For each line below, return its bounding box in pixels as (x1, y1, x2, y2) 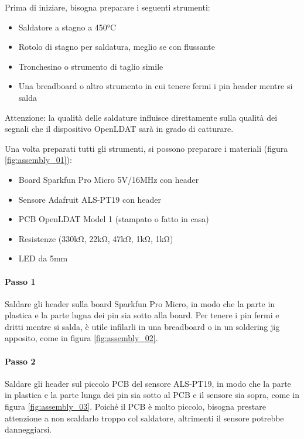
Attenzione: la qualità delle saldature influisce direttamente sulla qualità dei (5, 111, 278, 123)
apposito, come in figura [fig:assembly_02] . (5, 332, 158, 344)
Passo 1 (5, 275, 36, 287)
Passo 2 (5, 355, 36, 367)
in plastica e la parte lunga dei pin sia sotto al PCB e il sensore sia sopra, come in (5, 389, 300, 401)
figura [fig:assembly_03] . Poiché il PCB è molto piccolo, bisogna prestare (5, 400, 266, 413)
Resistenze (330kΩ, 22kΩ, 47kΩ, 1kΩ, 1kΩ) (18, 232, 173, 244)
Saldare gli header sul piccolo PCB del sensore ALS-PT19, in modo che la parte (5, 377, 291, 389)
